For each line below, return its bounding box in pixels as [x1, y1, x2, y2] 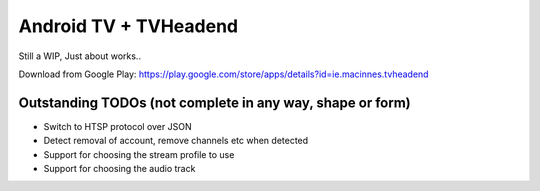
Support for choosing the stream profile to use [43, 148, 235, 160]
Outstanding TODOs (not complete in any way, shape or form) [18, 94, 411, 111]
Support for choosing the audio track [43, 163, 196, 175]
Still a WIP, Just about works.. [18, 50, 142, 62]
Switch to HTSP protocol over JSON [43, 120, 192, 132]
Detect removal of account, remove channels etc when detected [43, 135, 309, 147]
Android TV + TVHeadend [18, 15, 239, 37]
